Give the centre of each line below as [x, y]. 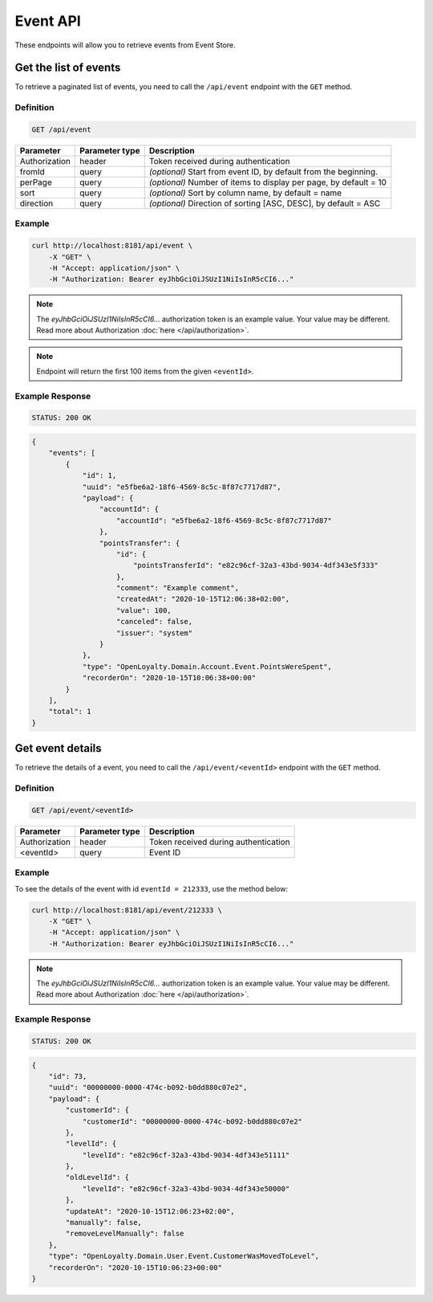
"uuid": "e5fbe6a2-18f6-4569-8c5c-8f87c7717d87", [182, 487]
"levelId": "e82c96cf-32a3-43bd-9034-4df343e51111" [186, 1155]
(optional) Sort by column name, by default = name [245, 193]
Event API [48, 21]
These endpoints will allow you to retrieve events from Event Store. [125, 45]
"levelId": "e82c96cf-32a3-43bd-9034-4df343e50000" [186, 1188]
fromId [32, 171]
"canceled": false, [154, 622]
